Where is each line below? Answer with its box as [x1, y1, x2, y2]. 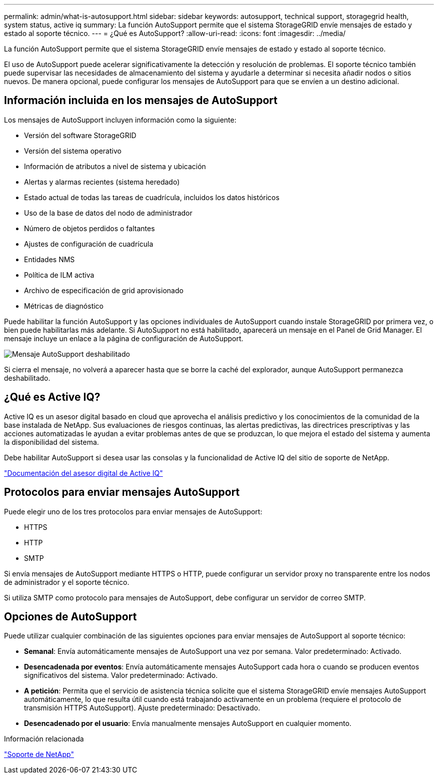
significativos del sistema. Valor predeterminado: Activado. [24, 671, 218, 680]
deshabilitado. [4, 373, 50, 382]
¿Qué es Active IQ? [4, 391, 100, 404]
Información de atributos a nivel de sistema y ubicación [24, 162, 206, 171]
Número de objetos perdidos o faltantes [24, 224, 155, 233]
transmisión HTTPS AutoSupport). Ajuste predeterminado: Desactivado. [24, 703, 260, 712]
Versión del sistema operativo [24, 146, 121, 155]
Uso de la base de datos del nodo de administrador [24, 208, 192, 217]
